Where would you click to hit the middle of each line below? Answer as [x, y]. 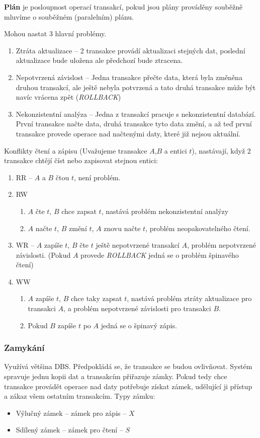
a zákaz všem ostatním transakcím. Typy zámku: [80, 396]
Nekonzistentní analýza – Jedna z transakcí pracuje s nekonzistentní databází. [136, 114]
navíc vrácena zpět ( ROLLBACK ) [68, 97]
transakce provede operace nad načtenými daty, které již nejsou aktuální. [128, 133]
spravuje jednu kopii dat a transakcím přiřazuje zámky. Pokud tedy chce [116, 376]
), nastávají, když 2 [221, 150]
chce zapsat [79, 211]
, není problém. [97, 177]
